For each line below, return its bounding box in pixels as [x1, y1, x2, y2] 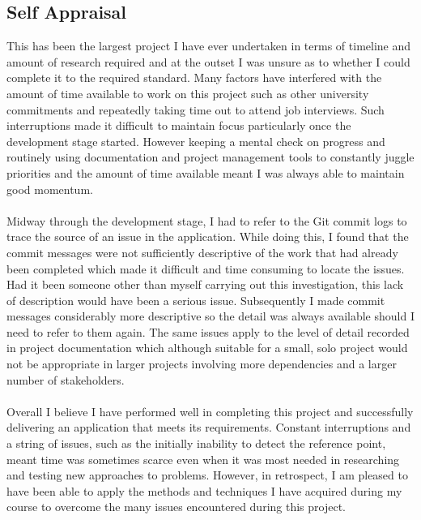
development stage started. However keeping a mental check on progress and [6, 132, 385, 149]
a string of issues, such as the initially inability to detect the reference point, [6, 435, 386, 452]
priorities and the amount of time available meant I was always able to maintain [6, 164, 405, 181]
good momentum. [6, 180, 93, 197]
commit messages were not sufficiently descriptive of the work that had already [6, 243, 398, 260]
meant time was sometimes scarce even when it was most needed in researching [6, 450, 400, 467]
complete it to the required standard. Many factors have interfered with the [6, 69, 382, 86]
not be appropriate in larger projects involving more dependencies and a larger [6, 355, 397, 372]
